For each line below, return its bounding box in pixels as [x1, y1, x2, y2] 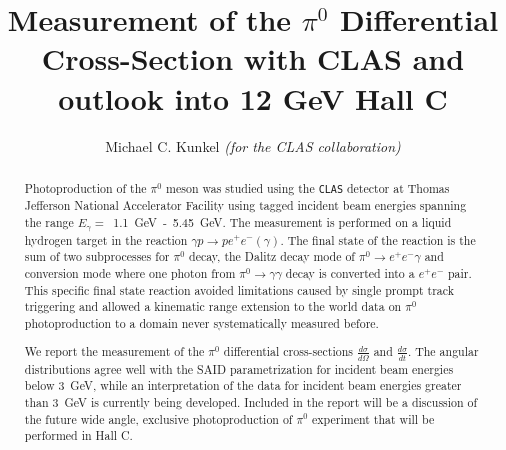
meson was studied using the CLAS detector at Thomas [166, 179, 450, 196]
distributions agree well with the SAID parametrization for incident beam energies [24, 360, 454, 377]
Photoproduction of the [24, 179, 147, 196]
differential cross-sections [223, 343, 353, 360]
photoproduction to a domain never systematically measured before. [24, 314, 379, 331]
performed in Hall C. [24, 427, 133, 444]
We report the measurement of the [24, 343, 205, 360]
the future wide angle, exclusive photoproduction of [24, 410, 293, 427]
